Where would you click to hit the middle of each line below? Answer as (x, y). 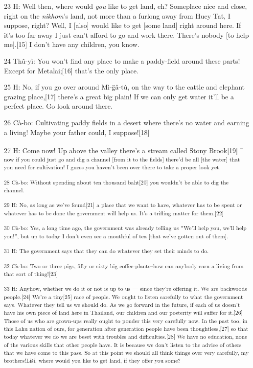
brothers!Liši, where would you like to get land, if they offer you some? (92, 360)
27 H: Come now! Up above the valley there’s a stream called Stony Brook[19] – (124, 149)
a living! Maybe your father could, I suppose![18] (77, 132)
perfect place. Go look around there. (58, 106)
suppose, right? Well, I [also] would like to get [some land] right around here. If (123, 25)
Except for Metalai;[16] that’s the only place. (71, 70)
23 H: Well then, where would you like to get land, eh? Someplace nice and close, (126, 6)
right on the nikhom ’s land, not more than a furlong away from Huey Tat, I (117, 15)
